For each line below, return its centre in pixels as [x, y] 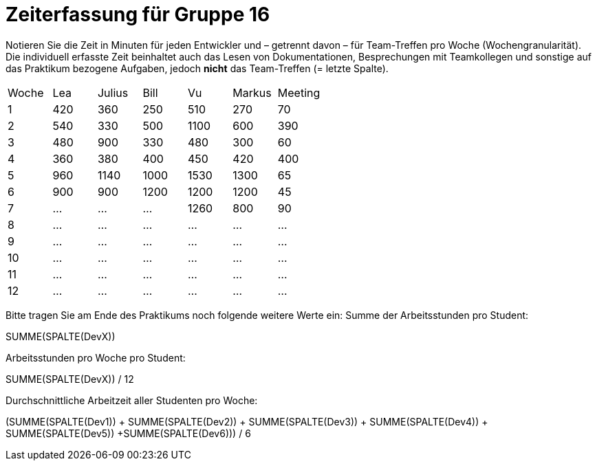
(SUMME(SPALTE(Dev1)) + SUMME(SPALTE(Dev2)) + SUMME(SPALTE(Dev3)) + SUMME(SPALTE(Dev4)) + [247, 421]
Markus [252, 92]
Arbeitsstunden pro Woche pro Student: [96, 357]
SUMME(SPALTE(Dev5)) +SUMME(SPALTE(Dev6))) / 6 [128, 433]
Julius [113, 92]
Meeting [299, 92]
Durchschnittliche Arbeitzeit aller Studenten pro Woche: [132, 400]
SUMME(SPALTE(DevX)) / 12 [70, 379]
